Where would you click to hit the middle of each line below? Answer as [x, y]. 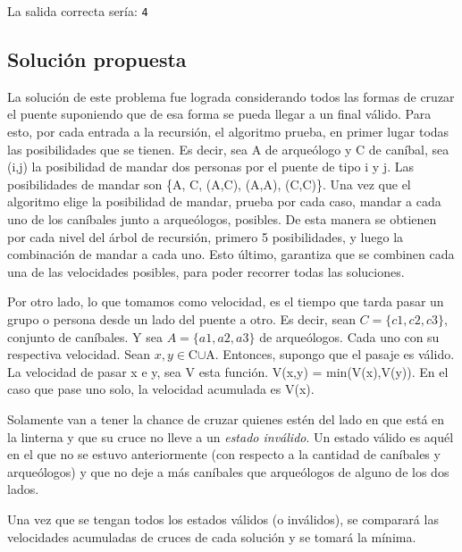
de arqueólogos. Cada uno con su [349, 336]
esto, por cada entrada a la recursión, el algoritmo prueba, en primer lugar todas [228, 132]
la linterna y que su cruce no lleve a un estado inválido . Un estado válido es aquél [231, 436]
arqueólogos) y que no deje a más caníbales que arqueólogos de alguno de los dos [228, 471]
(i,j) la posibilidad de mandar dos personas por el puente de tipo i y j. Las [210, 167]
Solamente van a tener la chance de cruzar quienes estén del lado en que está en [226, 418]
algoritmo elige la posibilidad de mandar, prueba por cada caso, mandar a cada [224, 201]
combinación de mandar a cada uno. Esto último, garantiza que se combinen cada [231, 254]
